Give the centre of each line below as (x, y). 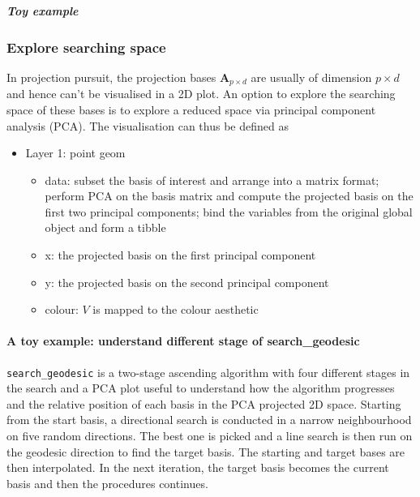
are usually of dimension (311, 77)
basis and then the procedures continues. (107, 483)
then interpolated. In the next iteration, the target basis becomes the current (198, 467)
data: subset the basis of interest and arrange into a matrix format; (212, 180)
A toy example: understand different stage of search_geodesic (183, 341)
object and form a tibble (105, 227)
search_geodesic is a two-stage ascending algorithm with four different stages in (208, 372)
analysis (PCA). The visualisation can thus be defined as (148, 125)
